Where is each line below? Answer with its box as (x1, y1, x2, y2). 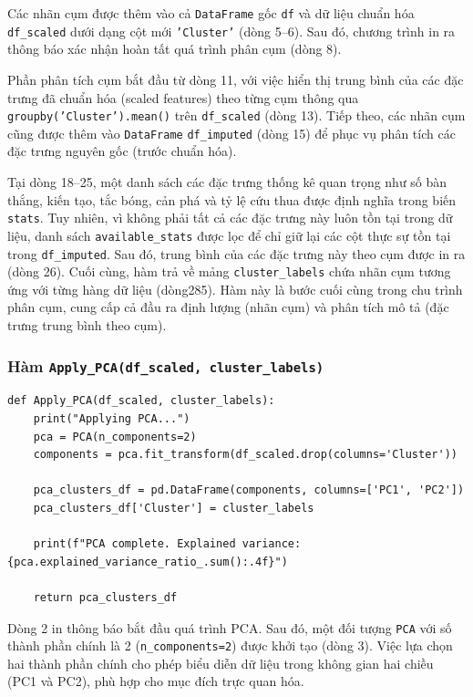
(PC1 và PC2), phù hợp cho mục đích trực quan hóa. (7, 671, 304, 691)
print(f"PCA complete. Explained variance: (33, 537, 302, 551)
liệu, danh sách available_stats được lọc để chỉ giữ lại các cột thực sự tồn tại (7, 225, 451, 244)
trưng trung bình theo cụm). (7, 316, 167, 334)
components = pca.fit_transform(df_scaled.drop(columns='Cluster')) (33, 448, 458, 462)
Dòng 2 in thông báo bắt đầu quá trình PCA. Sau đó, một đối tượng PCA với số (7, 618, 452, 637)
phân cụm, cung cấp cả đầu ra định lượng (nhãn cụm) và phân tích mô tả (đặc (7, 297, 449, 317)
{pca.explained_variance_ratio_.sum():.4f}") (7, 555, 288, 568)
